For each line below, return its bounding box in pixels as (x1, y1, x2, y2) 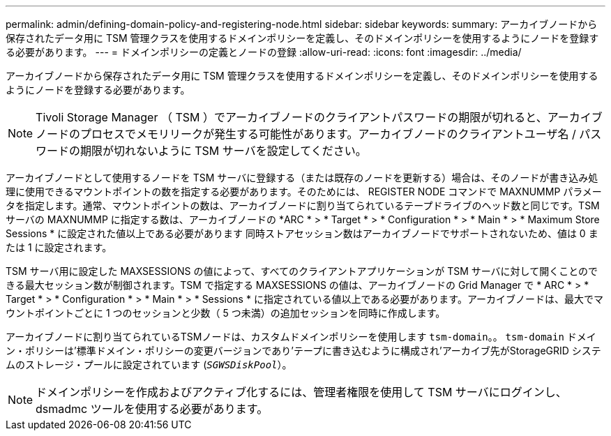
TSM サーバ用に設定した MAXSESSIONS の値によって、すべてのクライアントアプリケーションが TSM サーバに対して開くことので (6, 265, 598, 277)
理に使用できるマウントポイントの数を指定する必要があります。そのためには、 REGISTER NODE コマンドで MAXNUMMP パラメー (6, 186, 602, 197)
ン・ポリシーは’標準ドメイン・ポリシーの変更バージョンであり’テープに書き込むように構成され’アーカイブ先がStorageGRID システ (6, 345, 601, 356)
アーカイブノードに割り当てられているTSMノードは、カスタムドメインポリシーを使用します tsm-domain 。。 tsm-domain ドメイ (6, 331, 596, 343)
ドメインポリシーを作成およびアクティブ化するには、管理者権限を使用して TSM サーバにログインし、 (36, 385, 567, 399)
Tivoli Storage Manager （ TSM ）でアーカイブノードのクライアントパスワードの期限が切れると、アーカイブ (36, 110, 603, 124)
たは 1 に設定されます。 (6, 241, 112, 253)
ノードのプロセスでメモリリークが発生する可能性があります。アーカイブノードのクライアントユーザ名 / (36, 127, 576, 141)
